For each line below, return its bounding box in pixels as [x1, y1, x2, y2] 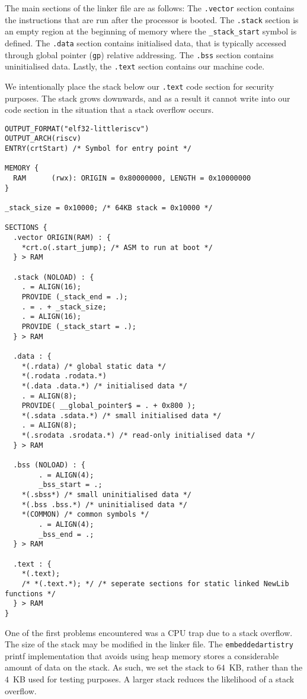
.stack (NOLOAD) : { [13, 273, 94, 282]
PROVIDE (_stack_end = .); [21, 292, 128, 301]
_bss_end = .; [39, 530, 94, 539]
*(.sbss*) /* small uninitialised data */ [21, 491, 191, 499]
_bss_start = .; [39, 480, 103, 489]
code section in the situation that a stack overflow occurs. [5, 103, 214, 116]
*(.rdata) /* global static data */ [21, 362, 167, 371]
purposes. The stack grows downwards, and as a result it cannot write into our [5, 91, 290, 104]
